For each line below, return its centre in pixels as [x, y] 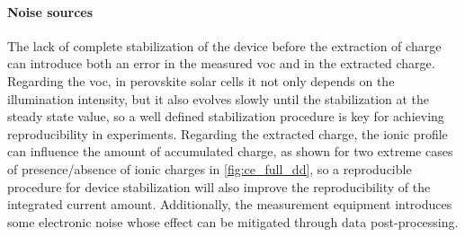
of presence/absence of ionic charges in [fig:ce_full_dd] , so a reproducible [210, 168]
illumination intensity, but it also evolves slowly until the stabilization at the [219, 98]
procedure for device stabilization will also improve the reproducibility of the [219, 186]
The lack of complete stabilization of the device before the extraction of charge [224, 45]
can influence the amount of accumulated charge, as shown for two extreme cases [230, 151]
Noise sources [50, 11]
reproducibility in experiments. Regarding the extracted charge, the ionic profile [228, 133]
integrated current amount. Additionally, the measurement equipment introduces [230, 204]
